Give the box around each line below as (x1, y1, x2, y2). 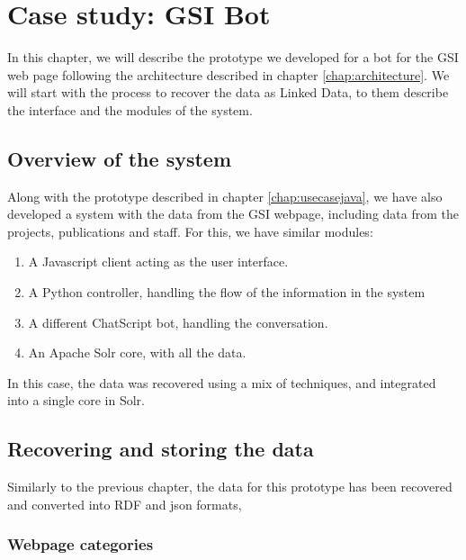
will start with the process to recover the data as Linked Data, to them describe (7, 83, 449, 102)
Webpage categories (7, 533, 154, 555)
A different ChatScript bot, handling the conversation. (28, 312, 328, 331)
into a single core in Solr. (7, 391, 145, 410)
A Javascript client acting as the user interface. (28, 252, 289, 271)
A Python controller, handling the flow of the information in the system (28, 283, 426, 302)
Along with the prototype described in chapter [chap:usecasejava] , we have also (7, 186, 443, 205)
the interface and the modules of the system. (7, 100, 253, 119)
